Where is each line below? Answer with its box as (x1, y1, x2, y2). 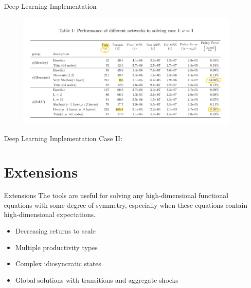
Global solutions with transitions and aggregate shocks (15, 274, 179, 285)
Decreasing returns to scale (15, 225, 96, 235)
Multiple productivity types (15, 242, 98, 252)
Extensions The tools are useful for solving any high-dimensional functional (4, 190, 229, 200)
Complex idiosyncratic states (15, 258, 101, 269)
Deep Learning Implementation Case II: (4, 133, 123, 144)
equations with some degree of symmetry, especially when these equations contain (4, 199, 248, 210)
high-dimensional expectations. (4, 209, 96, 219)
